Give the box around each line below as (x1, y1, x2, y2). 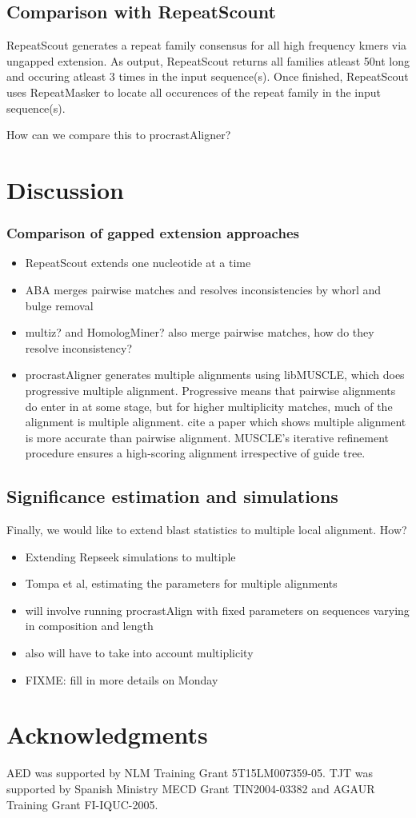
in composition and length (25, 617, 154, 634)
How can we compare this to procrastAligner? (6, 126, 231, 143)
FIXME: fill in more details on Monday (25, 671, 218, 688)
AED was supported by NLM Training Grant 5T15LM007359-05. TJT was (6, 764, 373, 781)
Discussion (6, 173, 124, 205)
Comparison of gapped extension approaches (6, 223, 299, 243)
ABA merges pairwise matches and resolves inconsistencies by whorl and (25, 281, 382, 297)
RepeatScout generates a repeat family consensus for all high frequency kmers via (6, 37, 407, 54)
